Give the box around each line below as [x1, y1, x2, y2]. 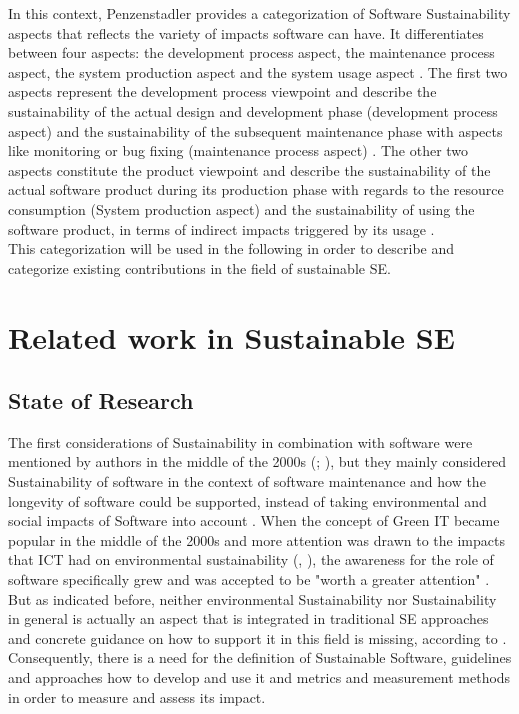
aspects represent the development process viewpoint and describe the [8, 81, 437, 102]
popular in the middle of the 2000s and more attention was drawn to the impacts [8, 529, 505, 550]
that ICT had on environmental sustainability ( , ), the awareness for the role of [8, 549, 494, 570]
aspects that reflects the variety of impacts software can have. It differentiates [8, 22, 484, 43]
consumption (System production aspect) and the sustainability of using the [8, 198, 475, 219]
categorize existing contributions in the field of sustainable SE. [8, 257, 391, 278]
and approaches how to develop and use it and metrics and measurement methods [8, 667, 511, 688]
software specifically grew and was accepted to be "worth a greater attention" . [8, 569, 490, 590]
